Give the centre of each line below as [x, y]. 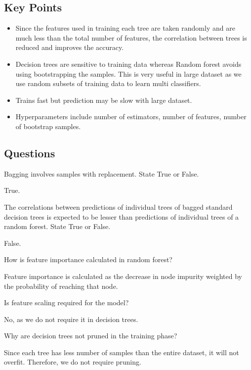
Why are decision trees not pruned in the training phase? [91, 336]
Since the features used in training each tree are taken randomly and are [125, 28]
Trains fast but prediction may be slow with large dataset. [104, 100]
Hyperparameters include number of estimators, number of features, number [131, 116]
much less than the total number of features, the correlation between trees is [131, 37]
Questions [30, 153]
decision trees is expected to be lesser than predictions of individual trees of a [122, 216]
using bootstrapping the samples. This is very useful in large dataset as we [128, 73]
